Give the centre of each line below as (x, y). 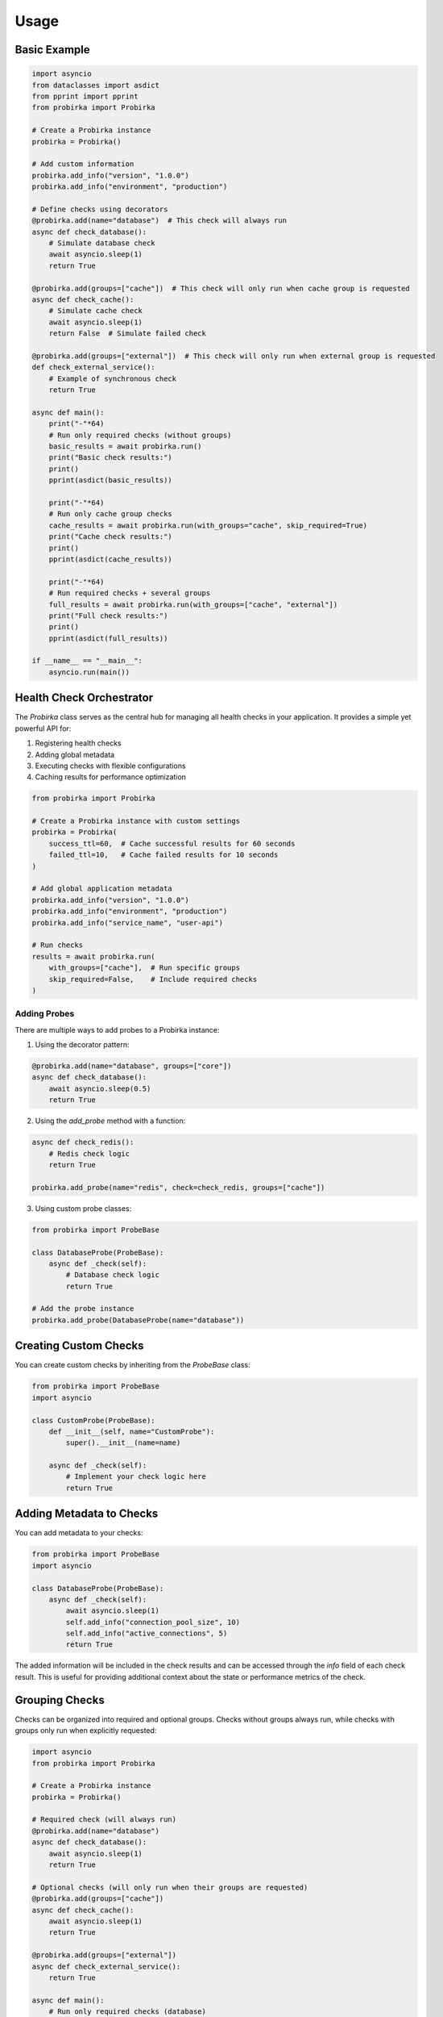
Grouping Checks (60, 1700)
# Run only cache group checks (110, 514)
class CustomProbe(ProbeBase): (94, 1420)
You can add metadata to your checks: (79, 1533)
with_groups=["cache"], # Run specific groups (145, 968)
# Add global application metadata (102, 889)
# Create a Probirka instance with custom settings (136, 821)
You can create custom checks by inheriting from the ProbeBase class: (132, 1365)
